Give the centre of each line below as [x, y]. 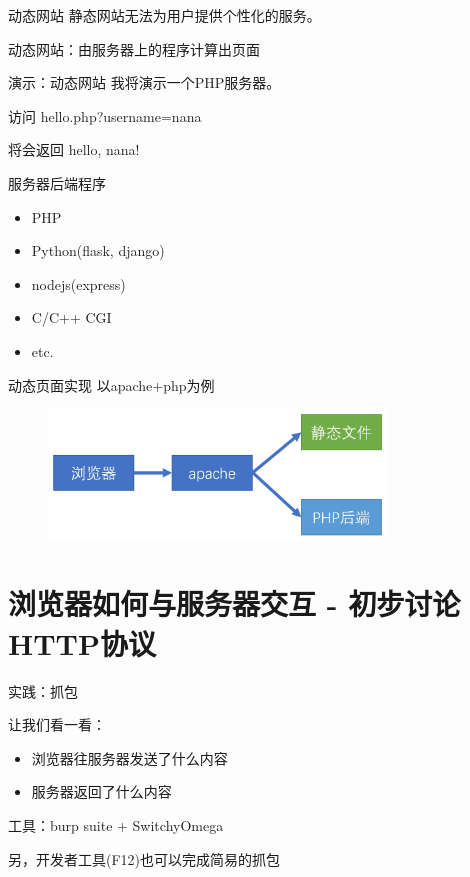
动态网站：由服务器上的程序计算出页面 [134, 48]
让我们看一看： [57, 724]
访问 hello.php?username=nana [105, 115]
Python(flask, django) [98, 250]
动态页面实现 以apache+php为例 [111, 384]
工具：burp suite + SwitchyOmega [116, 824]
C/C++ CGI [71, 317]
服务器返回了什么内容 [101, 791]
